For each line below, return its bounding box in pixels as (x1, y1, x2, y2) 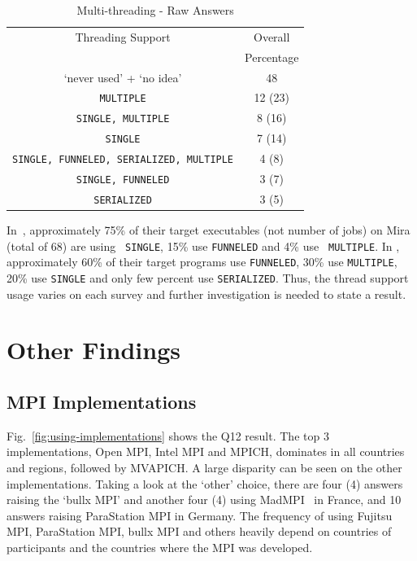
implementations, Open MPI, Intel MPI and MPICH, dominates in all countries (7, 443, 405, 460)
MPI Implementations (7, 388, 197, 414)
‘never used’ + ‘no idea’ (63, 68, 182, 85)
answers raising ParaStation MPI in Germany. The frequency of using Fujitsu (7, 506, 393, 524)
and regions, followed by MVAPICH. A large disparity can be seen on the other (7, 458, 402, 476)
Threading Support (75, 28, 171, 45)
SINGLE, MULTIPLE (76, 113, 170, 125)
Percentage (245, 48, 299, 65)
